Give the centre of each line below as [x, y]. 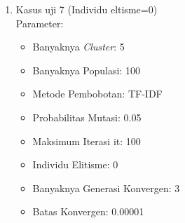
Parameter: [40, 23]
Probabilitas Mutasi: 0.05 [87, 117]
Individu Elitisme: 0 [75, 164]
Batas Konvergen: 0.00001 [88, 211]
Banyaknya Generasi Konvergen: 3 [106, 188]
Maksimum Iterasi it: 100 [87, 141]
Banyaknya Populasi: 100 [86, 70]
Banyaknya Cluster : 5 [78, 47]
